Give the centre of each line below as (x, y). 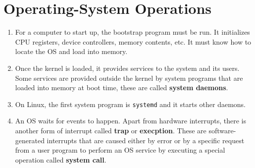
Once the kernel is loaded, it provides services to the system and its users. (127, 68)
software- (222, 130)
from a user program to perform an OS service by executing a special (120, 150)
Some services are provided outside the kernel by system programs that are (129, 78)
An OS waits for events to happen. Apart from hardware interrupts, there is (130, 121)
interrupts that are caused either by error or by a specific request (146, 140)
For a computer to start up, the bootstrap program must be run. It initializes (132, 32)
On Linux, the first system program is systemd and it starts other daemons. (130, 104)
